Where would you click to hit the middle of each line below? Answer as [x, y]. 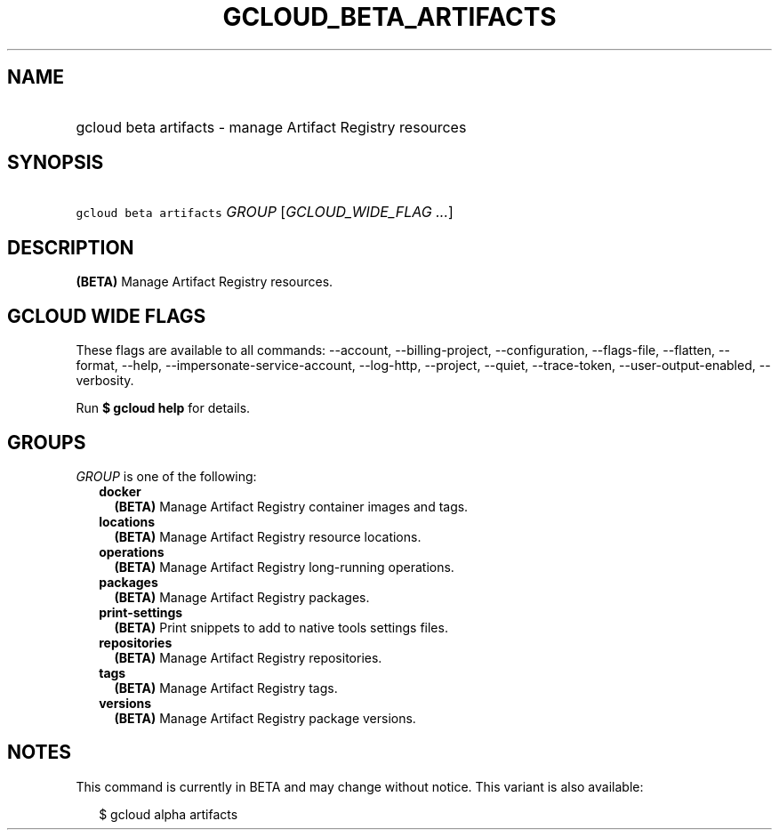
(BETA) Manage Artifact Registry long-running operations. [284, 567]
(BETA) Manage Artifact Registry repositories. [248, 657]
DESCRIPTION [71, 247]
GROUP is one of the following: [166, 476]
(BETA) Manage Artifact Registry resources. [205, 282]
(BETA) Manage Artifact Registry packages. [242, 597]
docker [120, 491]
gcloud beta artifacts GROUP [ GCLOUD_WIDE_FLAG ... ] [265, 212]
